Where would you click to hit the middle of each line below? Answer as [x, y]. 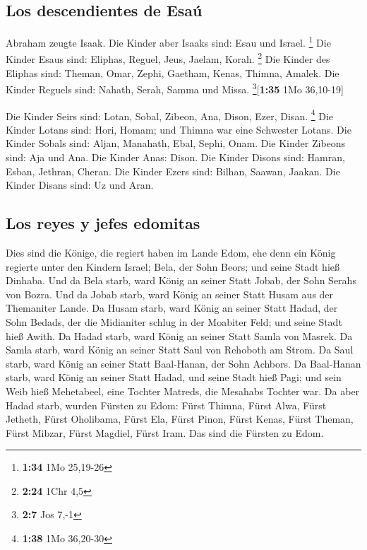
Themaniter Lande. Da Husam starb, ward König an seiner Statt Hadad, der [172, 308]
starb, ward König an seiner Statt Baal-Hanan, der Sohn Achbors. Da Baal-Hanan [183, 363]
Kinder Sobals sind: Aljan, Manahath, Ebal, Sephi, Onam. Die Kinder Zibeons [176, 143]
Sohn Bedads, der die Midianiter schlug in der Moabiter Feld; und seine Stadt [174, 321]
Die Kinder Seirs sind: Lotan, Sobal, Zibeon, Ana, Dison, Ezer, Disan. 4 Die [170, 115]
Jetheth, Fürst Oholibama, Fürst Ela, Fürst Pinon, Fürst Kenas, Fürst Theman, [180, 419]
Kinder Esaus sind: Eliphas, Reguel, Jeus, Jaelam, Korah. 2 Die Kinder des [168, 58]
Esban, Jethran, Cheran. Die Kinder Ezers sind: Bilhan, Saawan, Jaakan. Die [173, 171]
